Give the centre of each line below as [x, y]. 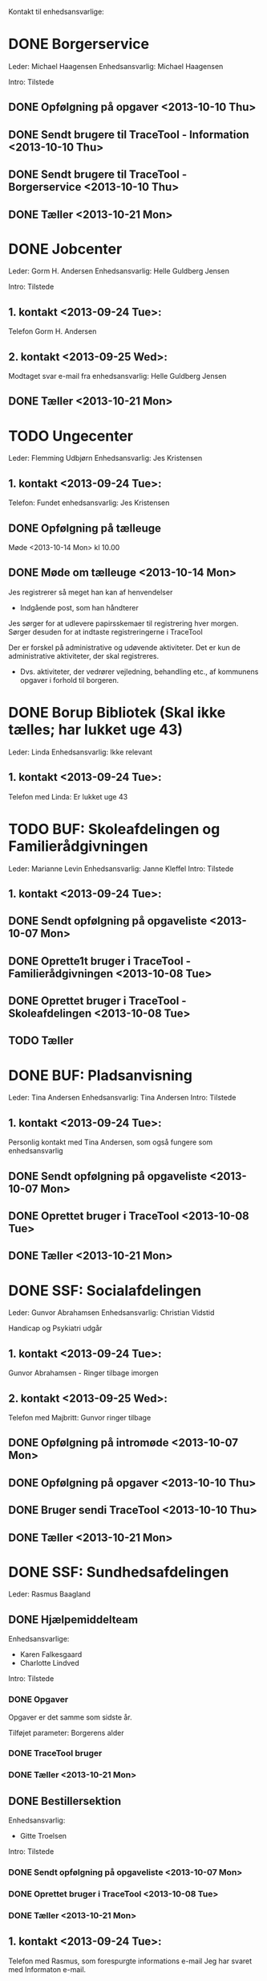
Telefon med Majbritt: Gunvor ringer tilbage [80, 1417]
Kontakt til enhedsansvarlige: [56, 12]
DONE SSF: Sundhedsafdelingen [119, 1572]
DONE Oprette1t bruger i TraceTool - [99, 961]
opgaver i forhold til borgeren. [69, 680]
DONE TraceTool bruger [55, 1753]
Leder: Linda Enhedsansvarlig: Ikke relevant [81, 752]
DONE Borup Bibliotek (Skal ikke [117, 713]
